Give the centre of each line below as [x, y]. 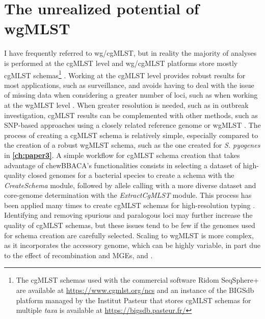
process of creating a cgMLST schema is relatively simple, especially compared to [131, 135]
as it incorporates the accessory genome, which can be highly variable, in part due [132, 245]
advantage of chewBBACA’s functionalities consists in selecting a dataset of [123, 165]
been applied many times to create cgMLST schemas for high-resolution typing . [130, 205]
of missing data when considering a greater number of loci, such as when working [131, 95]
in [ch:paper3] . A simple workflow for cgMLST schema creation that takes [122, 155]
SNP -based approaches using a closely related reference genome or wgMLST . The [132, 125]
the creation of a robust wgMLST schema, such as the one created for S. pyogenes [132, 145]
